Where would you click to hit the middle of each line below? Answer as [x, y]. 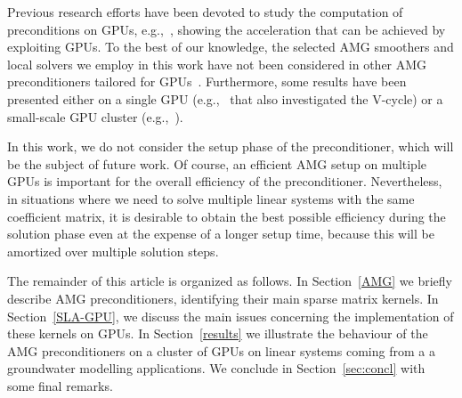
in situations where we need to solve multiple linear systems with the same [211, 198]
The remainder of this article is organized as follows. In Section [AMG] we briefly [230, 281]
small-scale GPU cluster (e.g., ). [95, 116]
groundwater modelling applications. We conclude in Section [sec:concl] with [216, 368]
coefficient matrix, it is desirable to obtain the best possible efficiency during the [227, 216]
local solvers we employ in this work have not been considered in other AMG [217, 64]
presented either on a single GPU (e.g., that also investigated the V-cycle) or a [225, 98]
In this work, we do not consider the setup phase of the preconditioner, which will [231, 146]
